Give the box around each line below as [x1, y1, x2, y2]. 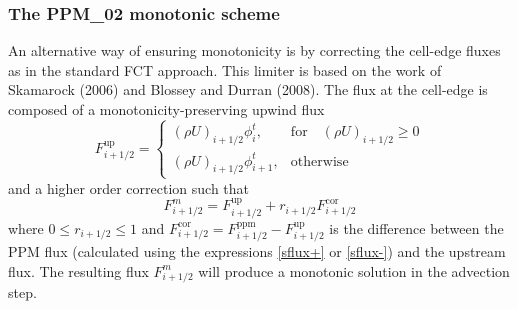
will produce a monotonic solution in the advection [198, 260, 510, 281]
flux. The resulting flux [8, 260, 149, 281]
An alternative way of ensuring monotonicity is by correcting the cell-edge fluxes [8, 40, 501, 61]
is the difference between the [329, 217, 504, 238]
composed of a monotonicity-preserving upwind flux [8, 99, 325, 119]
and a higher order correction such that [8, 177, 250, 198]
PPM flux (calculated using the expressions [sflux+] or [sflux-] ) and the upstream [8, 241, 506, 261]
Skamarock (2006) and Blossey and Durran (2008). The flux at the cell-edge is [8, 79, 488, 100]
